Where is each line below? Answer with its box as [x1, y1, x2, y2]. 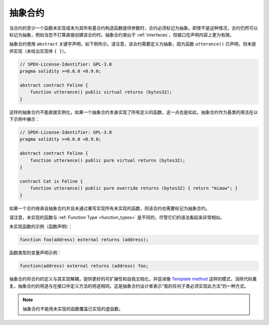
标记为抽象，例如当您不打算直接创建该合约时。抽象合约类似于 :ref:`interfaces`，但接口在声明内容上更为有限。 [9, 31, 234, 37]
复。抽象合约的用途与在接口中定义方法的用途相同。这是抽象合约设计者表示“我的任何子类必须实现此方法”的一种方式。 [9, 283, 249, 289]
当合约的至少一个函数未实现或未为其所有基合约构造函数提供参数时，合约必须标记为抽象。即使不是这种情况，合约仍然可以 [9, 25, 258, 31]
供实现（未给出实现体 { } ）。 [9, 48, 69, 54]
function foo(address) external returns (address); [19, 237, 149, 243]
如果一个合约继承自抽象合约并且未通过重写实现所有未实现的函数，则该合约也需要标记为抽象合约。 [9, 205, 210, 211]
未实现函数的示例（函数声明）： [9, 224, 73, 230]
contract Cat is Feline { [19, 178, 83, 184]
